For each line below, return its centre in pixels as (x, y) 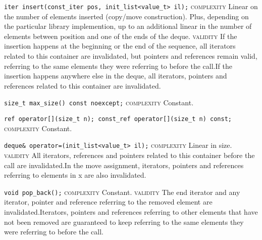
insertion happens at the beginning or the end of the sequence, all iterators (120, 46)
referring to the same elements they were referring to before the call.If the (118, 66)
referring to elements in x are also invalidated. (75, 175)
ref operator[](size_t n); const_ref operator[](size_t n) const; (118, 119)
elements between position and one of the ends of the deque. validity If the (121, 36)
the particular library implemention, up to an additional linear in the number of (128, 26)
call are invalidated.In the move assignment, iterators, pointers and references (124, 165)
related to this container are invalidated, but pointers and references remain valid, (131, 56)
